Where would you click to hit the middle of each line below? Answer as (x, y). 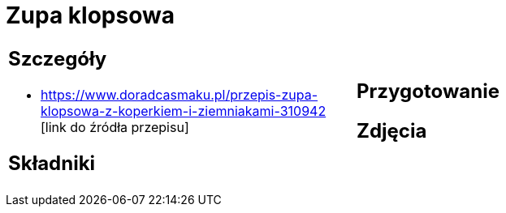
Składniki (52, 163)
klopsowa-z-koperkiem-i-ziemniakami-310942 (184, 111)
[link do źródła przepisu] (115, 127)
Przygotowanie (428, 91)
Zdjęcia (392, 130)
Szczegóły (58, 58)
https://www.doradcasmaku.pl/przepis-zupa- (179, 94)
